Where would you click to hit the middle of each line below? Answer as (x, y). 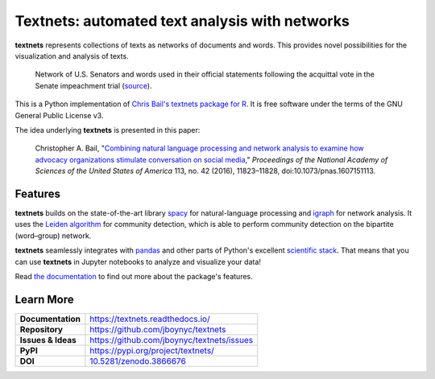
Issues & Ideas (48, 340)
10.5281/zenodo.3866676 (138, 360)
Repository (41, 329)
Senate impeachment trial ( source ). (93, 85)
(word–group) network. (53, 235)
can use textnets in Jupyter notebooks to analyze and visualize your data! (138, 262)
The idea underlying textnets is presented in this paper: (108, 130)
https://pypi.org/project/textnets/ (152, 350)
